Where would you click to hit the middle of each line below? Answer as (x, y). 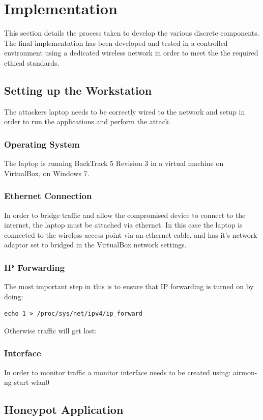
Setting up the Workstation (78, 90)
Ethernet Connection (48, 196)
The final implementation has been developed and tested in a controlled (116, 43)
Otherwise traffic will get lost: (51, 330)
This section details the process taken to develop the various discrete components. (132, 33)
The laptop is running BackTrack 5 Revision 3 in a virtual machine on (114, 163)
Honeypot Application (64, 410)
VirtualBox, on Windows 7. (47, 173)
